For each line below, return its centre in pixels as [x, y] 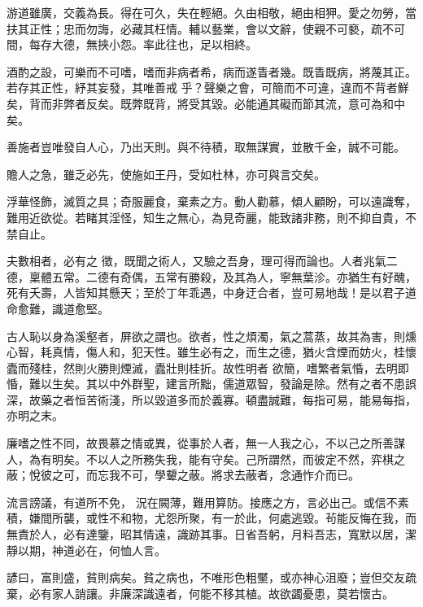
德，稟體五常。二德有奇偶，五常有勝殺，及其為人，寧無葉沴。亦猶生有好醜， [211, 276]
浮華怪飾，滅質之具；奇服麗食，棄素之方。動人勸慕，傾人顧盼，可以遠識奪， [211, 201]
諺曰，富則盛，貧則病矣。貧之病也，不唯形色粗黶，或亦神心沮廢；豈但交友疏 [211, 577]
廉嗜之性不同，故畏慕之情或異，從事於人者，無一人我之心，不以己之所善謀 [206, 443]
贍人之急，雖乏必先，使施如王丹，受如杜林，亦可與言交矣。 [166, 174]
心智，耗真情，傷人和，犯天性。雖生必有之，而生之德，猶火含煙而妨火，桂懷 [211, 352]
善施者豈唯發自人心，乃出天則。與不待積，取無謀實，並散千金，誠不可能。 [206, 147]
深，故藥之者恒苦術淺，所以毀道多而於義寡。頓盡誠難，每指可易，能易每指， [211, 399]
